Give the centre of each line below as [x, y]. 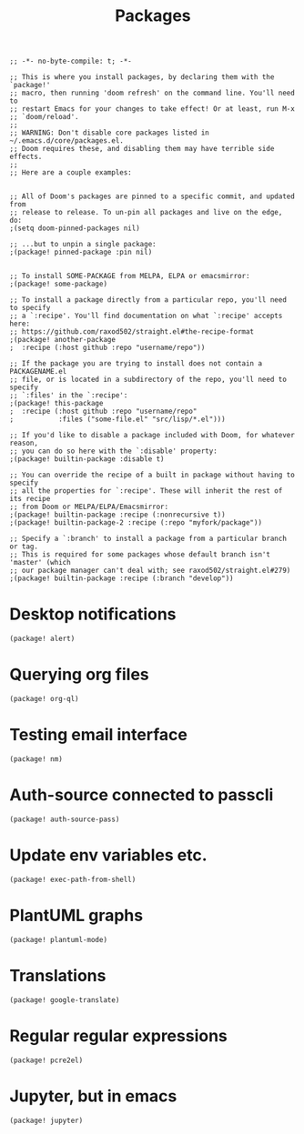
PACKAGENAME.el [38, 372]
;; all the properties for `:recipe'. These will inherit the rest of [146, 491]
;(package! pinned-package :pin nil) [81, 252]
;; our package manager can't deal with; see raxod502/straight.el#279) [150, 571]
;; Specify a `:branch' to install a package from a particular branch [148, 539]
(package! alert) [42, 639]
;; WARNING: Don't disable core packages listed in [109, 133]
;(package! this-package [56, 404]
